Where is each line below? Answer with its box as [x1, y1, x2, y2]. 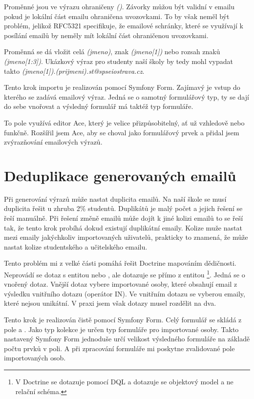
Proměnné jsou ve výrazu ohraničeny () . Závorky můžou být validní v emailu [4, 1, 234, 11]
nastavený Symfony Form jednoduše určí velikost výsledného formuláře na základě [4, 334, 250, 344]
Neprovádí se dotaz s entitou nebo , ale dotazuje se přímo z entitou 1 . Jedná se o [4, 268, 245, 279]
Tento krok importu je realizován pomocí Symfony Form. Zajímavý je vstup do [4, 82, 240, 92]
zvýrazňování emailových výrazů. [4, 137, 103, 147]
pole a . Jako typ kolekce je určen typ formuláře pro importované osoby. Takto [4, 324, 239, 334]
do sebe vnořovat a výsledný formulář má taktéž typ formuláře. [4, 101, 193, 111]
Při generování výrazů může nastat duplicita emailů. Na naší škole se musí [4, 193, 227, 204]
